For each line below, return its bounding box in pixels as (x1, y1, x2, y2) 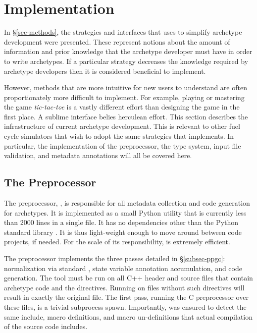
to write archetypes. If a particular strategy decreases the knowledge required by (4, 55, 248, 66)
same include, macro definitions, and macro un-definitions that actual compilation (4, 311, 253, 322)
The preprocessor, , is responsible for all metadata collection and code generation (4, 198, 250, 208)
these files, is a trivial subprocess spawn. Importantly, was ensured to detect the (4, 301, 247, 312)
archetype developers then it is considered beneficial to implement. (4, 65, 206, 76)
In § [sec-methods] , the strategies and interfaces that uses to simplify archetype (4, 27, 242, 37)
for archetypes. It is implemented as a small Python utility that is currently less (4, 207, 247, 218)
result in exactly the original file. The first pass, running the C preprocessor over (4, 292, 249, 302)
